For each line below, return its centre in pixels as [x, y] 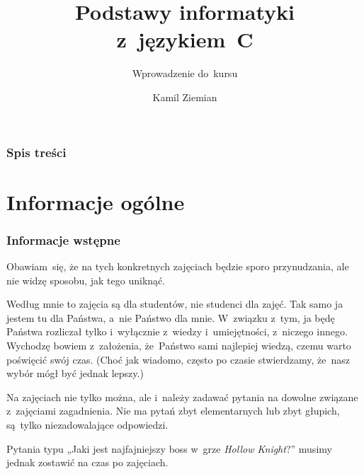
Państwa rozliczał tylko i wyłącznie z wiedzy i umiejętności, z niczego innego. [177, 331]
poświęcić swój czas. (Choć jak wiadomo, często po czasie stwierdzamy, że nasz [178, 359]
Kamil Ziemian [185, 97]
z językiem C [185, 39]
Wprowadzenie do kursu [185, 73]
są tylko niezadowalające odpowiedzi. [87, 424]
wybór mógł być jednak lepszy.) [75, 373]
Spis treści [36, 152]
